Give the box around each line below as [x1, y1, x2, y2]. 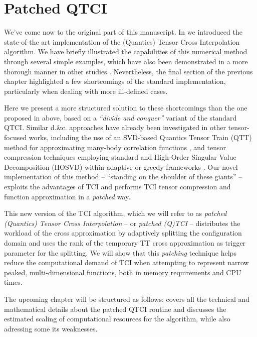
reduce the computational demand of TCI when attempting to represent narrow [4, 257, 249, 268]
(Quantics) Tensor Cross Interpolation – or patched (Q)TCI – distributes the [4, 217, 240, 228]
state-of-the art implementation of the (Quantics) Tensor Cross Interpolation [4, 36, 240, 47]
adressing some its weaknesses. [4, 323, 98, 333]
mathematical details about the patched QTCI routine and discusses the [4, 303, 226, 314]
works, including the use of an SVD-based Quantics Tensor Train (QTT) [29, 132, 252, 143]
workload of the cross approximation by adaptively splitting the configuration [4, 228, 242, 238]
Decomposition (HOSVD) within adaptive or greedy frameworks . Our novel [4, 161, 238, 172]
